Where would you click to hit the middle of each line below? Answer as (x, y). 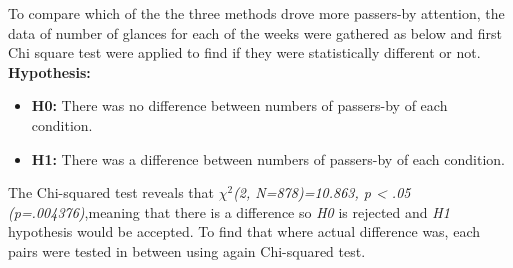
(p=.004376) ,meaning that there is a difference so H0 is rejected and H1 (229, 211)
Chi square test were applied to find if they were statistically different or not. (244, 52)
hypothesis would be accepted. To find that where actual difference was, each (244, 231)
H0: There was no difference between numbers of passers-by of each (239, 105)
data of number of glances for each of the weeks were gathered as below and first (255, 32)
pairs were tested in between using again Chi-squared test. (187, 250)
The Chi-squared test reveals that (111, 192)
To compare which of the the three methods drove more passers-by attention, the (256, 13)
